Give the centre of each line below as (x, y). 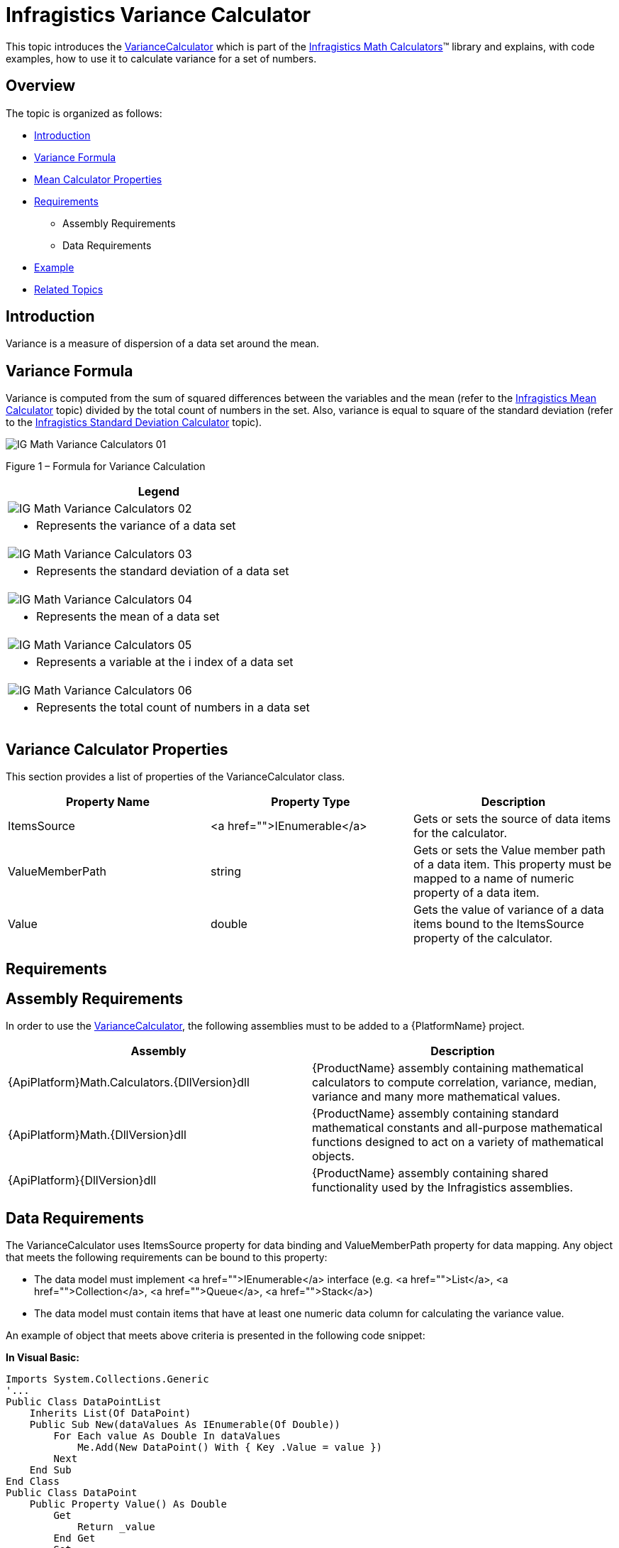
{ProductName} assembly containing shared (430, 1173)
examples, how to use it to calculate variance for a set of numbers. (161, 58)
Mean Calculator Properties (98, 179)
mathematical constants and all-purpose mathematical (457, 1128)
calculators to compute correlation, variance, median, (455, 1083)
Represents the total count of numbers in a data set (173, 708)
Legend (158, 492)
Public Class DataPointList (84, 1402)
